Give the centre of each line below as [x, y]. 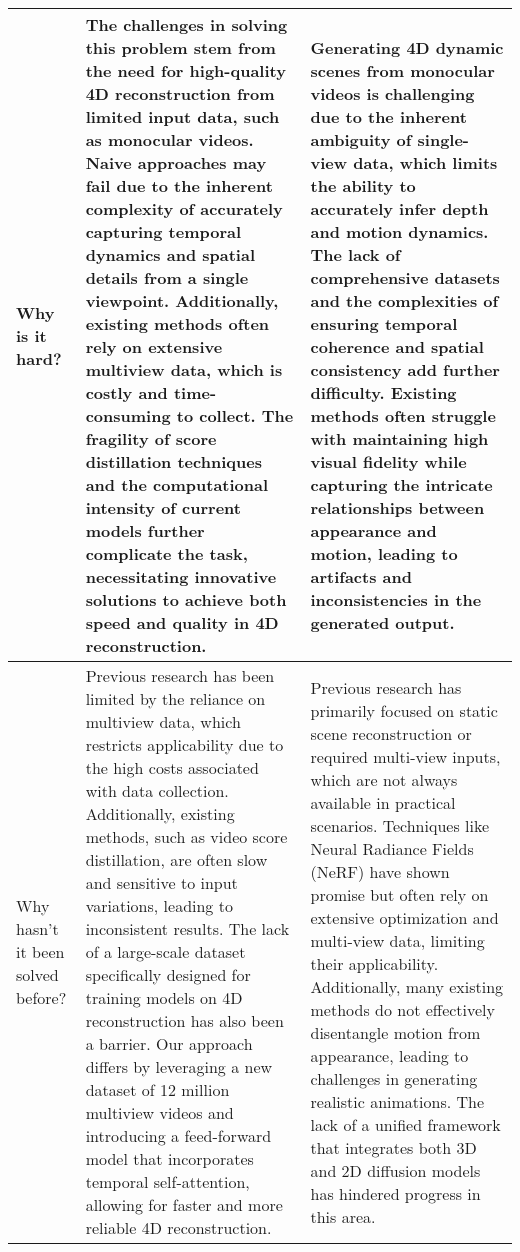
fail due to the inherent [179, 185]
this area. [343, 1216]
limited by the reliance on [175, 698]
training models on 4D [164, 997]
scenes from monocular [402, 70]
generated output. [382, 622]
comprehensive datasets [405, 277]
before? [41, 997]
